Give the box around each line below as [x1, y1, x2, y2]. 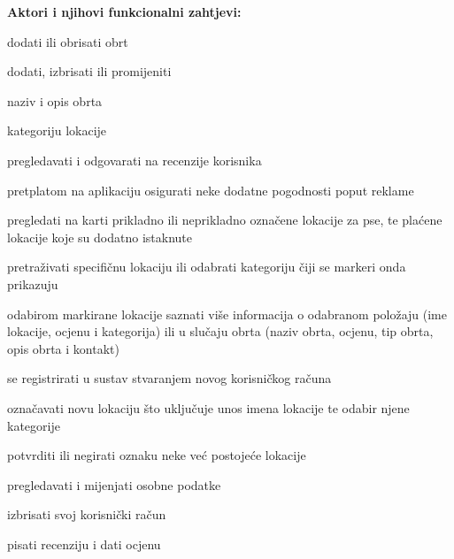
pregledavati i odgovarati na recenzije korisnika [7, 150, 262, 169]
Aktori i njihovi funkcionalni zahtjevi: [7, 3, 242, 20]
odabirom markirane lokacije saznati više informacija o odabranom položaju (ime [7, 304, 447, 323]
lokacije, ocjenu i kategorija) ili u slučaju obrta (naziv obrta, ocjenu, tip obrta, [7, 322, 434, 341]
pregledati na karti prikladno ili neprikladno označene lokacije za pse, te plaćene [7, 211, 442, 229]
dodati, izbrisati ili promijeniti [7, 62, 172, 80]
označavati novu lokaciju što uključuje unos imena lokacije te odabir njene [7, 398, 410, 417]
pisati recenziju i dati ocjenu [7, 534, 161, 553]
